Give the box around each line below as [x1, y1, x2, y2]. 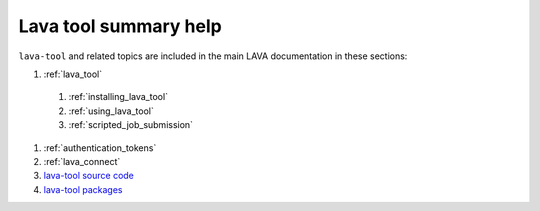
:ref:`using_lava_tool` [68, 105, 154, 117]
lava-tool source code [43, 170, 135, 182]
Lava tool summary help [18, 15, 222, 37]
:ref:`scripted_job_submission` [68, 119, 194, 131]
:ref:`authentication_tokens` [43, 141, 157, 154]
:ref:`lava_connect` [43, 155, 121, 167]
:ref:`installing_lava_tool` [68, 91, 169, 103]
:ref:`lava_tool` [43, 68, 103, 80]
